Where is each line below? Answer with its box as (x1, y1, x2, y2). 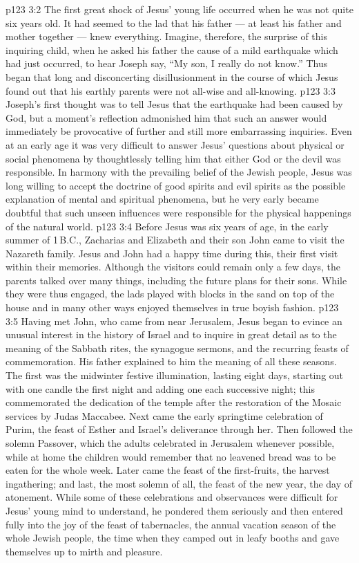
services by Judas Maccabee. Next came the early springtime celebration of (6, 408, 323, 423)
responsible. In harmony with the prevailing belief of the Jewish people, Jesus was (6, 165, 352, 179)
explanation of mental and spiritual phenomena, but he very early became (6, 192, 319, 206)
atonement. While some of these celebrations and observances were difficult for (6, 490, 338, 504)
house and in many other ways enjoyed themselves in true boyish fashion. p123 (6, 300, 339, 315)
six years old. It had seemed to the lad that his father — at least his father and (6, 15, 342, 30)
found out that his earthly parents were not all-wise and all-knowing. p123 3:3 (6, 83, 336, 98)
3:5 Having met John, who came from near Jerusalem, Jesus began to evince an (6, 313, 342, 328)
